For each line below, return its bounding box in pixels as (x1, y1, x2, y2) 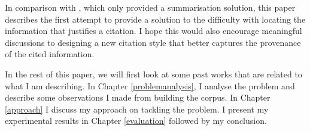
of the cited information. (5, 48, 95, 60)
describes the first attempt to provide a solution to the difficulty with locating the (5, 13, 306, 25)
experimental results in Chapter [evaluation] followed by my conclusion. (5, 114, 267, 127)
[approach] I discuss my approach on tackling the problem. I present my (5, 102, 269, 115)
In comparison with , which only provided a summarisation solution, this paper (5, 1, 296, 13)
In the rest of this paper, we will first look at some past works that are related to (5, 67, 302, 80)
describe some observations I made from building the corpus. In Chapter (5, 91, 271, 104)
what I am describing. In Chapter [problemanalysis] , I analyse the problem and (5, 79, 295, 92)
